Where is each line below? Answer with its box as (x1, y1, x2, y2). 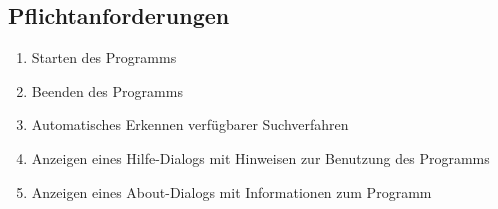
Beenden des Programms (31, 80, 183, 101)
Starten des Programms (31, 47, 177, 68)
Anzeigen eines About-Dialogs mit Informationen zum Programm (31, 181, 432, 202)
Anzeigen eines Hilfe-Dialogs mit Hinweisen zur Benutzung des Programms (31, 147, 490, 168)
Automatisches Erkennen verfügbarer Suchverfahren (31, 114, 349, 135)
